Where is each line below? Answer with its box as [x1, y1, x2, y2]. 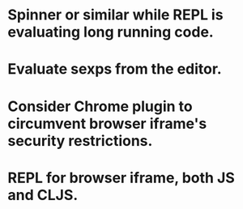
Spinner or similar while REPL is [7, 6, 224, 24]
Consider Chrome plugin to [7, 97, 194, 115]
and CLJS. [7, 186, 79, 204]
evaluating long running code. [7, 23, 214, 41]
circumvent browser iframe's [7, 114, 207, 133]
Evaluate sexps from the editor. [7, 60, 222, 79]
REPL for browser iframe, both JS [7, 168, 236, 187]
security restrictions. [7, 131, 153, 150]
